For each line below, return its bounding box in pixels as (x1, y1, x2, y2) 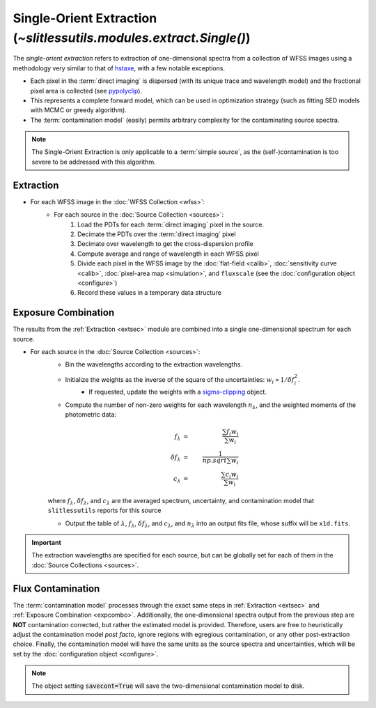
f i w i (226, 428, 239, 438)
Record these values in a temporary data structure (77, 288, 222, 297)
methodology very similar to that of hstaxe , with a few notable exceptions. (13, 63, 226, 72)
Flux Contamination (13, 583, 100, 594)
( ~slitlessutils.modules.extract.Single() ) (13, 30, 251, 45)
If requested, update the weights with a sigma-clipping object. (88, 387, 267, 397)
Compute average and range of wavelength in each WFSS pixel (77, 249, 259, 258)
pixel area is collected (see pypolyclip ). (30, 86, 143, 95)
